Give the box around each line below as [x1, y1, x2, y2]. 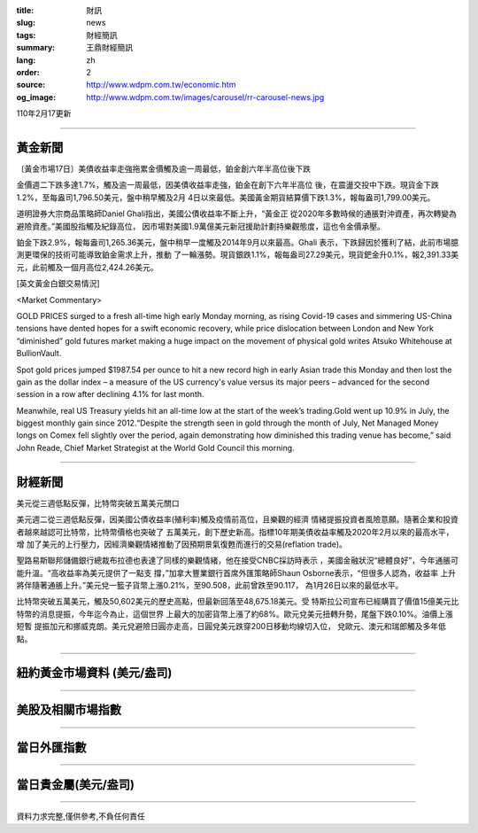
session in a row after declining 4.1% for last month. [16, 389, 204, 400]
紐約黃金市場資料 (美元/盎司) [16, 666, 173, 681]
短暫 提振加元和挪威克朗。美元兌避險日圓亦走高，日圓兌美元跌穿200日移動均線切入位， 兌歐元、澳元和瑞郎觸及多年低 [16, 621, 447, 632]
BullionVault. [16, 348, 62, 359]
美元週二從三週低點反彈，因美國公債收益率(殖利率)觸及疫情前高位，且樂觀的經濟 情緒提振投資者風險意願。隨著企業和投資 [16, 514, 459, 525]
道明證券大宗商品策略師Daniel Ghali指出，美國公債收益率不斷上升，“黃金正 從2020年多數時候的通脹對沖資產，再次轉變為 [16, 208, 458, 219]
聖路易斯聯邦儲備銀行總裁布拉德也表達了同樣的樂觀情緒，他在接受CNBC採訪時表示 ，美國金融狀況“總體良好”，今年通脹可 [16, 555, 459, 566]
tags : [16, 29, 36, 40]
